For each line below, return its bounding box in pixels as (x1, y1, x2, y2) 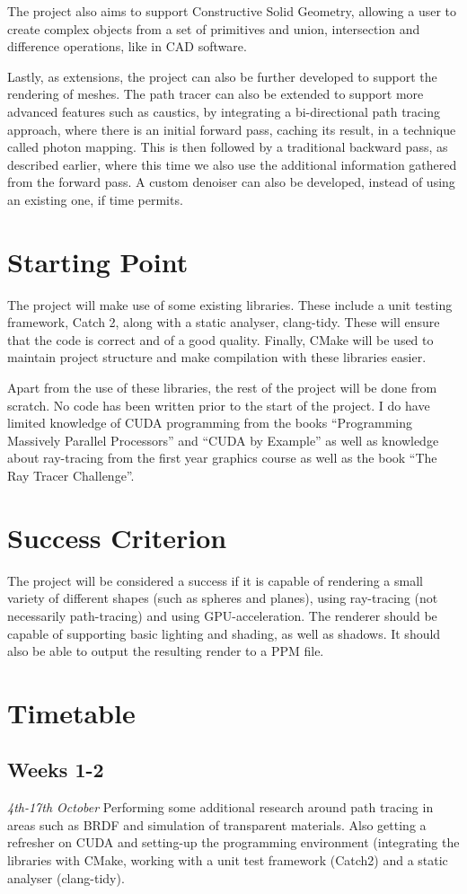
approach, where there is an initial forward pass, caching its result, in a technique (7, 119, 456, 138)
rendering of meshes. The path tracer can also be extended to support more (7, 84, 424, 103)
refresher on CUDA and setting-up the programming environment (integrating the (7, 833, 460, 852)
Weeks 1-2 (7, 756, 104, 783)
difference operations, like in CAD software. (7, 37, 247, 56)
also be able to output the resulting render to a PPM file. (7, 642, 324, 660)
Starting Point (7, 243, 189, 279)
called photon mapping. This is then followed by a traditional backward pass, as (7, 137, 448, 156)
